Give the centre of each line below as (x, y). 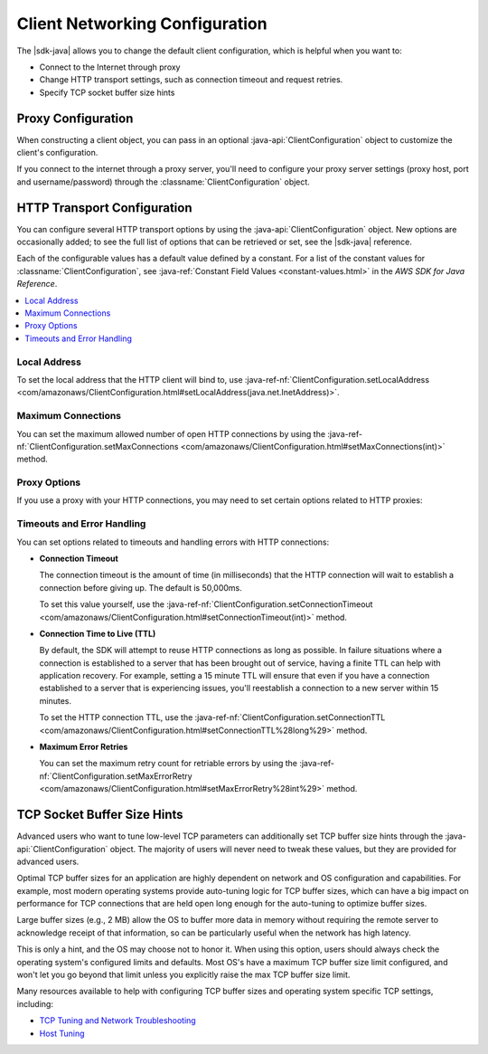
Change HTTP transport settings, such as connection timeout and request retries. (191, 80)
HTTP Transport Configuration (105, 208)
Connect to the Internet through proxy (110, 67)
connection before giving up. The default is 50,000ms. (141, 587)
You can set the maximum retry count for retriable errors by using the (169, 764)
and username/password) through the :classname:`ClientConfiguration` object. (164, 182)
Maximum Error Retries (84, 747)
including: (35, 1003)
